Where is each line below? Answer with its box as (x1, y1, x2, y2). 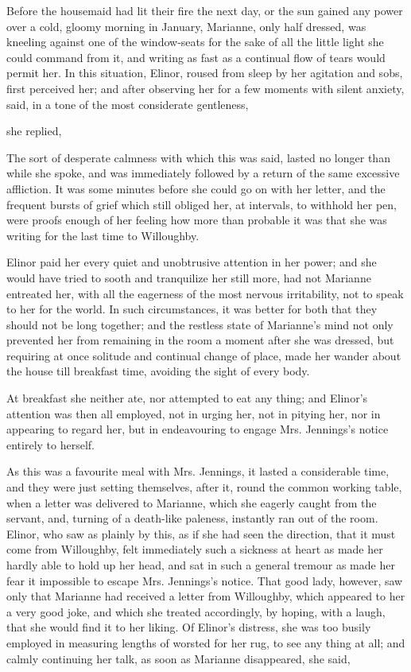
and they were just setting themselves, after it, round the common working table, (6, 479, 402, 495)
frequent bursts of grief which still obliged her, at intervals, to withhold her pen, (6, 196, 397, 212)
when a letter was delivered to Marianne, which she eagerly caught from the (6, 494, 377, 511)
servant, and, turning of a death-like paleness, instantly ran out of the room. (6, 510, 378, 526)
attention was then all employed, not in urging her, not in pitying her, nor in (6, 405, 381, 421)
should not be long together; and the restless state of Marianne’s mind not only (6, 316, 394, 332)
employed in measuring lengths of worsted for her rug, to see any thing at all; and (6, 634, 405, 651)
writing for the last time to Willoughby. (6, 227, 200, 243)
